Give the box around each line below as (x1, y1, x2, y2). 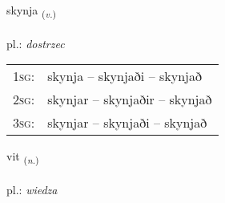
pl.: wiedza (6, 181, 58, 198)
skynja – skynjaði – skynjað (47, 67, 202, 86)
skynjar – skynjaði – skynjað (47, 113, 207, 132)
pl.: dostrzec (6, 35, 65, 51)
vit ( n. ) (6, 148, 39, 167)
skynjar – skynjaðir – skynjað (47, 90, 212, 109)
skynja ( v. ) (6, 2, 57, 20)
